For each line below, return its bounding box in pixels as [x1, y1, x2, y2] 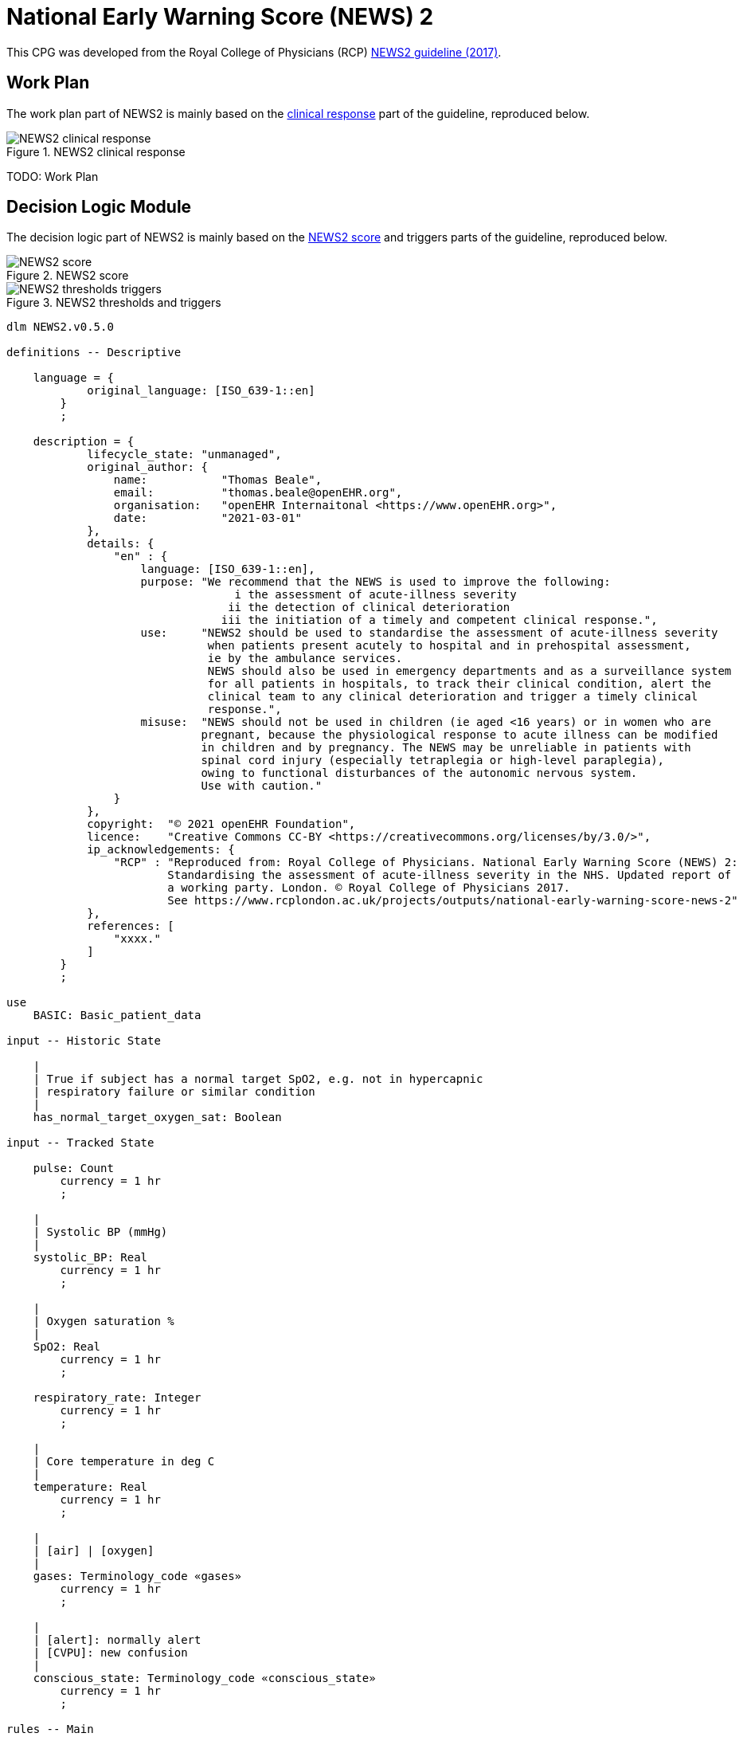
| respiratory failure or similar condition [33, 1085, 315, 1099]
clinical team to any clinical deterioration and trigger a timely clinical [207, 690, 698, 704]
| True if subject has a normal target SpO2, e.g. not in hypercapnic [33, 1072, 483, 1086]
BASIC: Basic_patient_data [33, 1009, 201, 1022]
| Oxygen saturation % [33, 1315, 174, 1328]
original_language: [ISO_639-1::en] [87, 384, 315, 398]
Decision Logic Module [6, 197, 192, 218]
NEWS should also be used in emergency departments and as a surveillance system [207, 665, 732, 678]
